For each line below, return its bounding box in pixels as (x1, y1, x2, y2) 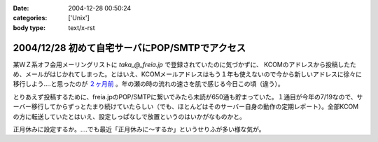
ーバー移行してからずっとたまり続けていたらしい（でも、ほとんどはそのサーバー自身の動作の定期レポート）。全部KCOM (13, 102, 359, 111)
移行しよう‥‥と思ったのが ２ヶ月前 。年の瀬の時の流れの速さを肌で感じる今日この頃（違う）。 (13, 80, 285, 88)
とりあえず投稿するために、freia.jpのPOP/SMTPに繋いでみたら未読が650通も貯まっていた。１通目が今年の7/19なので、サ (13, 92, 363, 101)
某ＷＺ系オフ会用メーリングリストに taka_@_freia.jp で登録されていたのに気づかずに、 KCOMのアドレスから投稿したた (13, 60, 356, 69)
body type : (13, 23, 45, 31)
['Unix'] (68, 14, 90, 22)
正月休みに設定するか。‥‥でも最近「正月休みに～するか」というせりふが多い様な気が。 (13, 125, 265, 134)
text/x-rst (68, 23, 95, 31)
